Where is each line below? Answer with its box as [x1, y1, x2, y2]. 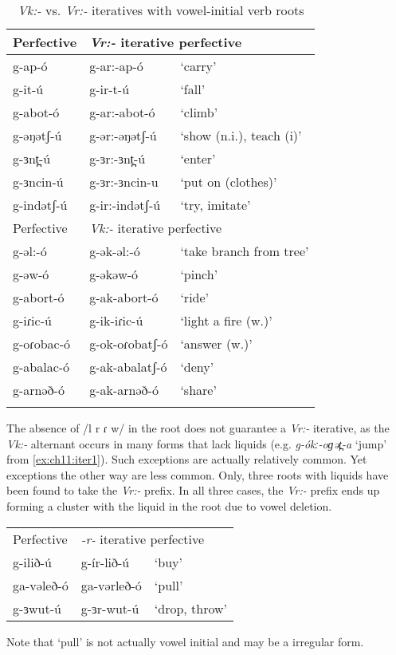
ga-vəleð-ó [13, 575, 69, 594]
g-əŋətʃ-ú [13, 126, 62, 144]
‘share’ [180, 381, 217, 399]
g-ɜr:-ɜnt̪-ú [89, 149, 146, 168]
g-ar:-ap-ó [89, 57, 143, 75]
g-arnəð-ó [13, 381, 65, 399]
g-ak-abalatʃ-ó [89, 357, 167, 376]
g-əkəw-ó [89, 265, 139, 283]
